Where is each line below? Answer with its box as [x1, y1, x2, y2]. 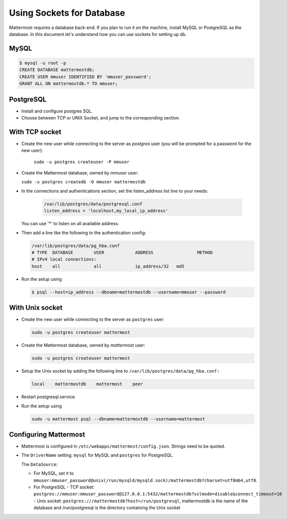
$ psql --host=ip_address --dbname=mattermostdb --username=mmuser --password [31, 289, 226, 295]
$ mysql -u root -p [19, 60, 66, 66]
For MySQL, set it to [33, 470, 74, 476]
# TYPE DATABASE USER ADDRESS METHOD [31, 250, 213, 255]
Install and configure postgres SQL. [21, 108, 93, 114]
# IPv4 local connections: [31, 257, 97, 262]
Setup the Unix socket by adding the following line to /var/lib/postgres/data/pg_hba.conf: [21, 368, 220, 374]
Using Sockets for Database [9, 7, 125, 18]
